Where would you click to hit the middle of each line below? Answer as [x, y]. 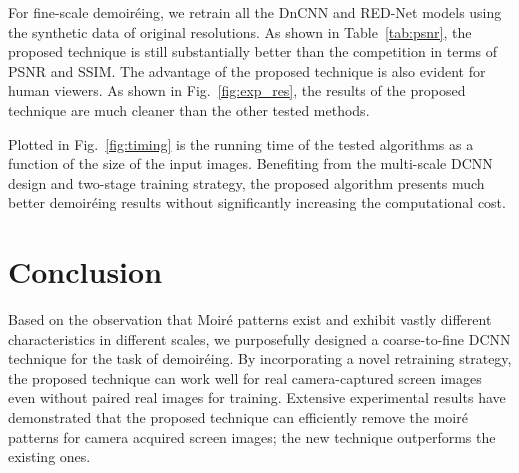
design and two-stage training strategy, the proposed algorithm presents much [246, 182]
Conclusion [85, 271]
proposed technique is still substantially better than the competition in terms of [253, 51]
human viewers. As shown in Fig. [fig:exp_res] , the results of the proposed [237, 90]
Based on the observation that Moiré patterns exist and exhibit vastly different [250, 319]
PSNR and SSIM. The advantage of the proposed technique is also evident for [247, 70]
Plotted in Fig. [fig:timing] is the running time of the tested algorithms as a [241, 143]
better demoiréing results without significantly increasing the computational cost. [257, 202]
